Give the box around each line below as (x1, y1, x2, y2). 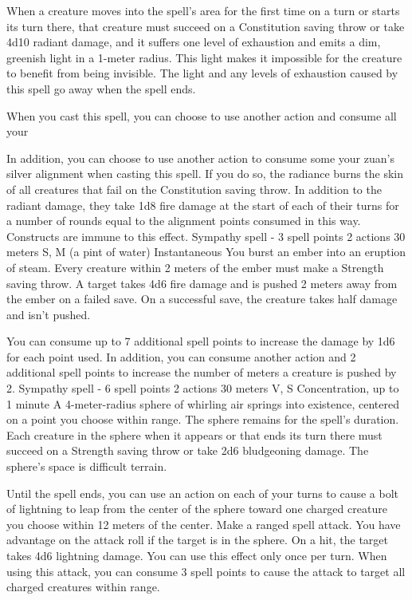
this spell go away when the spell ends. (6, 80, 196, 97)
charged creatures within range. (6, 578, 160, 595)
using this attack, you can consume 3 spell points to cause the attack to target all (6, 562, 406, 579)
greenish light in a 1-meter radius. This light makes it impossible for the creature (6, 49, 402, 65)
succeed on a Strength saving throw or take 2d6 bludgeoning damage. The (6, 442, 369, 459)
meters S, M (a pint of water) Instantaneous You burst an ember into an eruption (6, 243, 406, 260)
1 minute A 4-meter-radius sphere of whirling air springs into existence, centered (6, 395, 399, 412)
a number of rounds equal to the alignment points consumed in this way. (6, 212, 361, 229)
